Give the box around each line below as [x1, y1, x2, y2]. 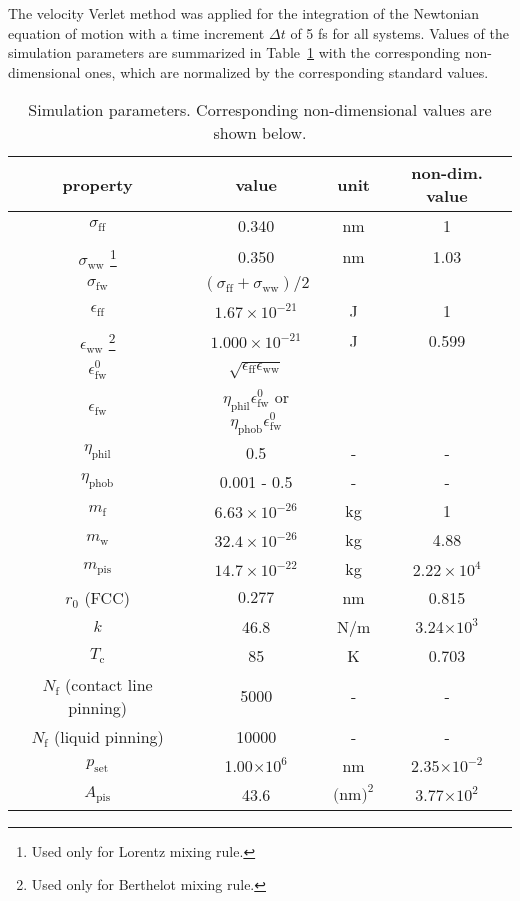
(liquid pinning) [53, 724, 164, 748]
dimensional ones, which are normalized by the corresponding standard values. [8, 61, 489, 82]
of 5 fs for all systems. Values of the [290, 22, 509, 43]
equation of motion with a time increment [8, 22, 265, 43]
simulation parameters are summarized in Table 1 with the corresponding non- [8, 42, 492, 63]
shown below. [213, 121, 307, 145]
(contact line [65, 672, 153, 696]
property [62, 172, 133, 196]
